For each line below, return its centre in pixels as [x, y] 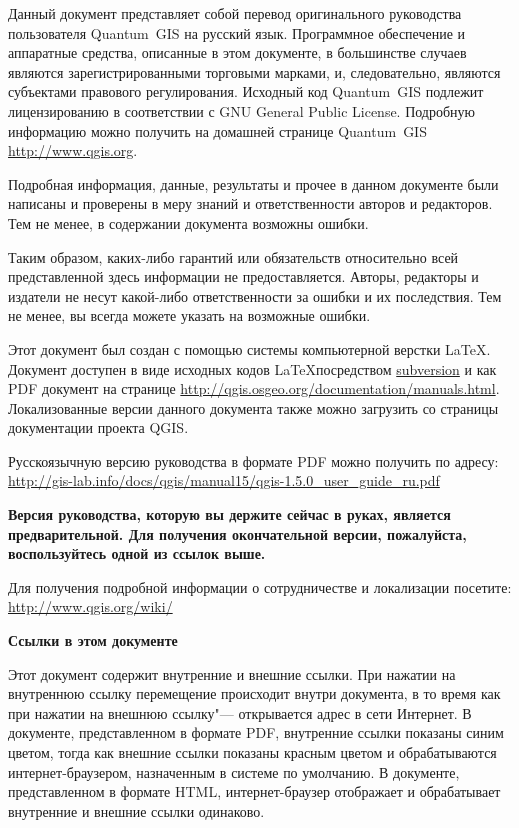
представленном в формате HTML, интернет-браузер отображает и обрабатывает [254, 791]
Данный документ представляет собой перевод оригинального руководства [235, 13]
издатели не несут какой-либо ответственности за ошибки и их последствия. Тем [255, 295]
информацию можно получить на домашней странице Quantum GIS [217, 130]
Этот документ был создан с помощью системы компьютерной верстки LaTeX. [249, 348]
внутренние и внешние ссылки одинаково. [136, 810]
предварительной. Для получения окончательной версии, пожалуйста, [237, 533]
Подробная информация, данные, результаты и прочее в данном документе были [253, 183]
